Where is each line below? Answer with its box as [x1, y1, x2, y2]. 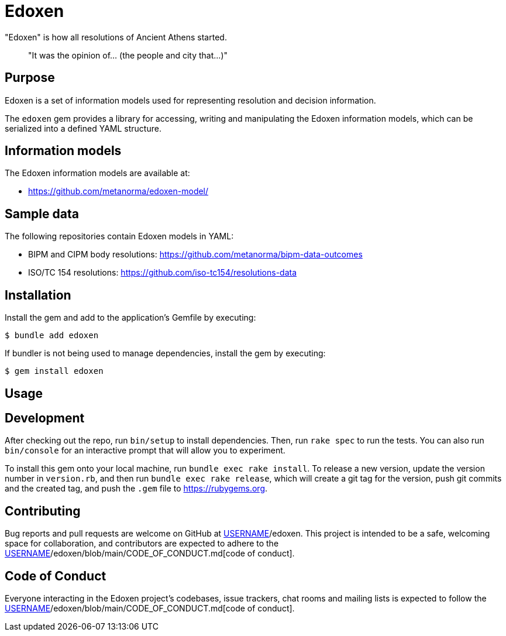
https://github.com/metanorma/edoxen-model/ [28, 186, 209, 197]
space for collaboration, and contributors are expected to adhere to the [5, 538, 279, 549]
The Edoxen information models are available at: [5, 168, 190, 178]
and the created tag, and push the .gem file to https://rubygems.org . [5, 483, 268, 494]
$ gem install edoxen [5, 366, 104, 376]
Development [5, 410, 85, 425]
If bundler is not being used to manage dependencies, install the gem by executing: [5, 348, 326, 359]
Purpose [5, 70, 55, 85]
